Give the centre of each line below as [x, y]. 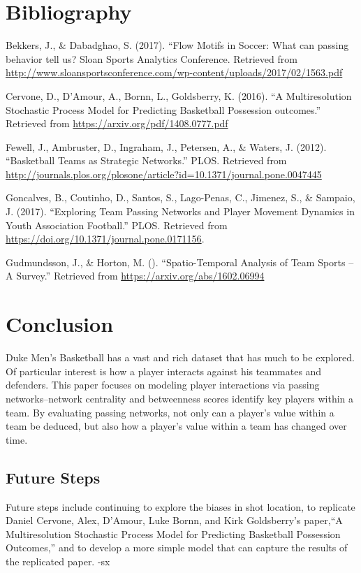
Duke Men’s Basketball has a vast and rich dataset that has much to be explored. [180, 357]
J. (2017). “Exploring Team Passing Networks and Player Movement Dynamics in [180, 211]
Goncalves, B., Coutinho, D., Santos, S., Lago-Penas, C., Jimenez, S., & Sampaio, [180, 197]
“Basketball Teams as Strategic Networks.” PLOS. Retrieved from [146, 160]
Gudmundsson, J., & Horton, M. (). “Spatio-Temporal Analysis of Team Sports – [180, 262]
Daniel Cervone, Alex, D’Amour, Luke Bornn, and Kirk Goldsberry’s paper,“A [174, 520]
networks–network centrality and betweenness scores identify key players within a [180, 398]
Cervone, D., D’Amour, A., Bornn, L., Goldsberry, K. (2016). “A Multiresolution [179, 95]
